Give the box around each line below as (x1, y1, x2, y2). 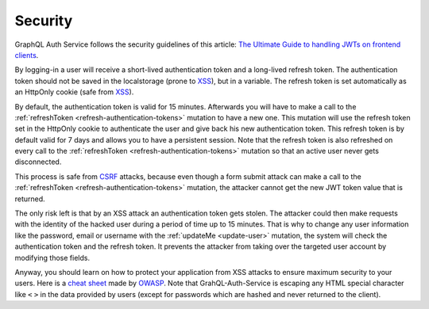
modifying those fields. (14, 253, 91, 262)
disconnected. (14, 157, 62, 166)
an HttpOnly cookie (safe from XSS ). (14, 87, 134, 97)
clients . (14, 50, 39, 59)
